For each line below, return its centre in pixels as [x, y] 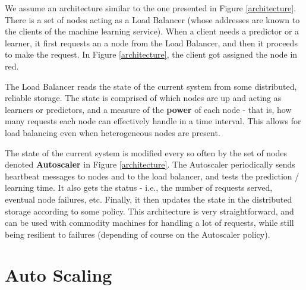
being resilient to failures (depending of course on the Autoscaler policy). [138, 234]
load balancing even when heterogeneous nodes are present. [113, 132]
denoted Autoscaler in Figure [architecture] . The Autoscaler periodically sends [150, 164]
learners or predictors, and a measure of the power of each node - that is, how [148, 109]
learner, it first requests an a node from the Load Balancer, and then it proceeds [151, 42]
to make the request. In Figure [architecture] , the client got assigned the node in [151, 54]
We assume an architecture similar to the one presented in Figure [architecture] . [150, 8]
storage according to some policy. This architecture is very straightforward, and [149, 211]
